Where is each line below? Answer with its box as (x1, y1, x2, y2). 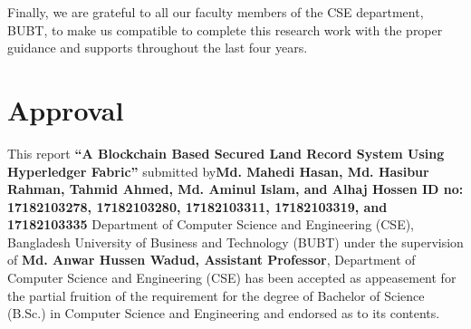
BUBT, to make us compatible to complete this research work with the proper (7, 20, 443, 39)
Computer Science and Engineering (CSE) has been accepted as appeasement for (7, 268, 457, 287)
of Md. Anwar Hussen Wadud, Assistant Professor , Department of (7, 250, 416, 269)
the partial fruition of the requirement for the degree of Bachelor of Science (7, 285, 425, 305)
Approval (7, 91, 124, 128)
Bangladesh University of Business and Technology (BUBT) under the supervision (7, 232, 464, 251)
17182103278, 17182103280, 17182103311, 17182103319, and (7, 197, 388, 216)
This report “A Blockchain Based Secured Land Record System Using (7, 143, 445, 162)
